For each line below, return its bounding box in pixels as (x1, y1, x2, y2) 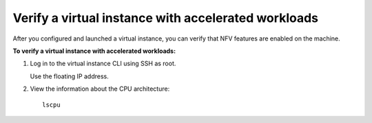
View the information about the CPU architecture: (30, 85, 170, 93)
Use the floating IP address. (30, 72, 110, 80)
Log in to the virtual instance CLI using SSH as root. (30, 59, 176, 68)
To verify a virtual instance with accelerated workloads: (12, 47, 176, 55)
